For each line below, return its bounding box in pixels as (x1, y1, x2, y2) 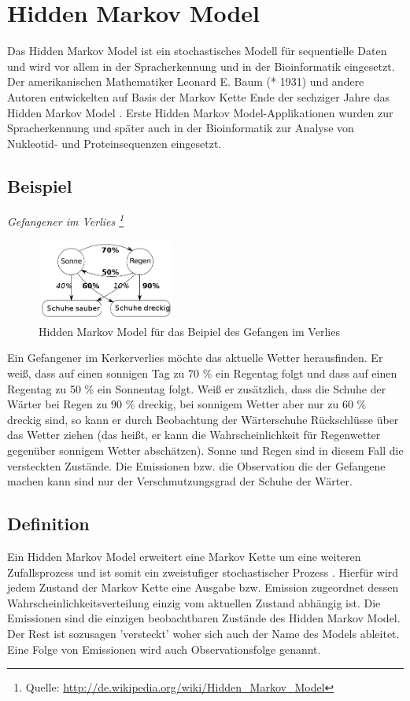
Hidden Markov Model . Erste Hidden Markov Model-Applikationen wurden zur (7, 104, 393, 120)
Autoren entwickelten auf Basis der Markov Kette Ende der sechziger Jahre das (7, 88, 390, 105)
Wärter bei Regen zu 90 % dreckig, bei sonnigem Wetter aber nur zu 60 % (7, 396, 367, 412)
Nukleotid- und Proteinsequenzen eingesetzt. (7, 135, 222, 151)
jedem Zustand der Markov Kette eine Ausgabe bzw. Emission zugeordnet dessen (7, 579, 399, 596)
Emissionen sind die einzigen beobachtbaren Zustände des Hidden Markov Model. (7, 610, 401, 626)
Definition (7, 511, 90, 536)
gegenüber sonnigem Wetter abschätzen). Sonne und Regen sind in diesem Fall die (7, 442, 404, 459)
